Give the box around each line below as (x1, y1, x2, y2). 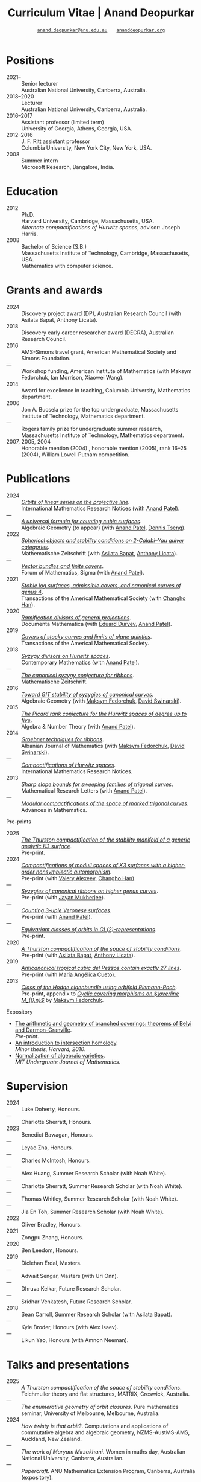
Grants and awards (6, 283, 104, 297)
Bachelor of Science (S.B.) (21, 243, 87, 250)
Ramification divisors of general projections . (21, 613, 131, 621)
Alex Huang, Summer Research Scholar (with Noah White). (21, 1170, 167, 1177)
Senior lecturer (21, 80, 58, 87)
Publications (6, 471, 70, 485)
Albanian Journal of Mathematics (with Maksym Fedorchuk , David (21, 742, 185, 749)
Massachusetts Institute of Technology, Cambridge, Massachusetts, (21, 249, 190, 257)
